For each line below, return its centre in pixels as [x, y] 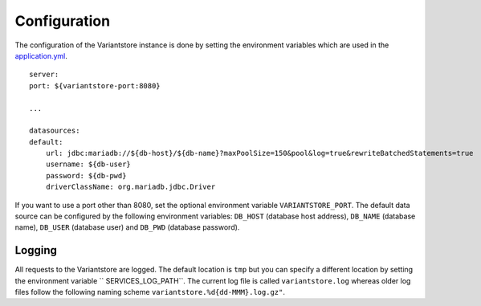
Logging [36, 250]
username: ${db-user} [88, 164]
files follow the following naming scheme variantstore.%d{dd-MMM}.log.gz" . [150, 292]
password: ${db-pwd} [86, 175]
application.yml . [41, 55]
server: [44, 75]
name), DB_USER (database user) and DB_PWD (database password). [127, 227]
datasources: [55, 131]
